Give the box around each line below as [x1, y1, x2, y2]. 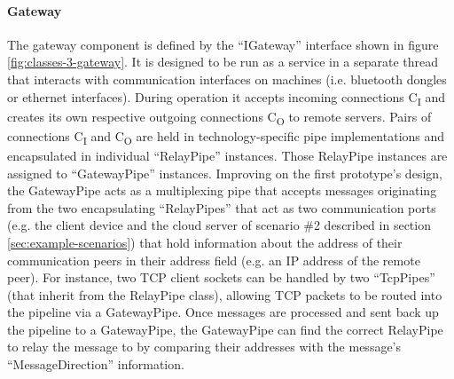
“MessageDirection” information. [7, 355, 184, 374]
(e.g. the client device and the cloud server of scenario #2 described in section [7, 216, 431, 234]
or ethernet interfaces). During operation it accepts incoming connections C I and [7, 87, 446, 108]
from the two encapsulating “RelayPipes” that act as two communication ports [7, 198, 436, 217]
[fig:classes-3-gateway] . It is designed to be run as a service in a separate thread [7, 52, 439, 71]
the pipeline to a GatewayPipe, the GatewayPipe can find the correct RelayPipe [7, 320, 443, 338]
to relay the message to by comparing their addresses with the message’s [7, 337, 402, 356]
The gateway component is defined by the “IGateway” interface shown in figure [7, 35, 439, 53]
